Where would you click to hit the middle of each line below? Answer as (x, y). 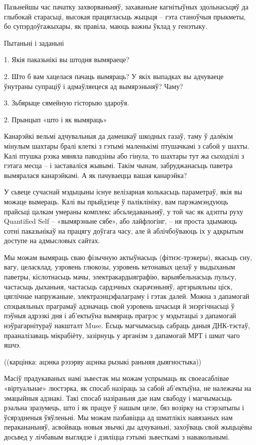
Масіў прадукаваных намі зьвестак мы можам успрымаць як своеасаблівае (117, 378)
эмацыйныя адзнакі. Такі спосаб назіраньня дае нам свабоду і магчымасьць (118, 398)
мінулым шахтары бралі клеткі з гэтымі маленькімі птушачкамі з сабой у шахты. (127, 145)
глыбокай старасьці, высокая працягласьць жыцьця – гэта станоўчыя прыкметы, (125, 16)
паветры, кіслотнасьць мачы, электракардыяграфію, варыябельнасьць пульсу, (120, 277)
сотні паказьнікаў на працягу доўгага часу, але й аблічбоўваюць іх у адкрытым (124, 230)
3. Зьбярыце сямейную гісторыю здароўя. (67, 103)
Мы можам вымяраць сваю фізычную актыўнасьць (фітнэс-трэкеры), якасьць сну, (128, 257)
